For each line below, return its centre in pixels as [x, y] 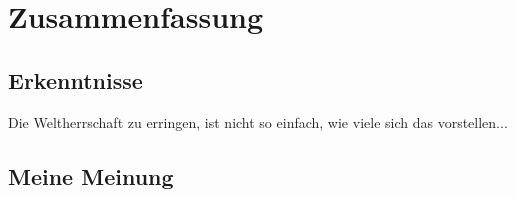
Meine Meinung [91, 175]
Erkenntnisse [75, 79]
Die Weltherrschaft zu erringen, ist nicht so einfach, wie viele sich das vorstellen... [258, 121]
